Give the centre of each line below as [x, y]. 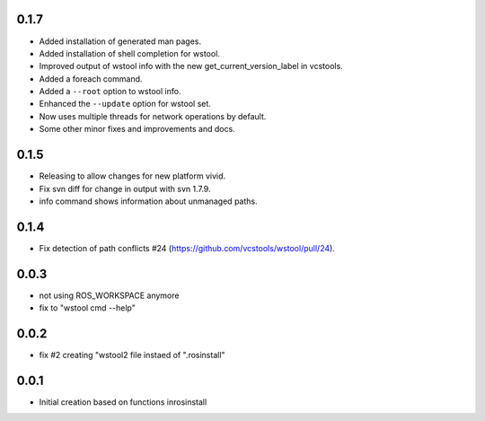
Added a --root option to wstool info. [110, 92]
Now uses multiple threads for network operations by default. [153, 116]
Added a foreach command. [91, 79]
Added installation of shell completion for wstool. [129, 53]
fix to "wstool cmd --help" [88, 308]
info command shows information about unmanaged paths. [148, 201]
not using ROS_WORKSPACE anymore [109, 295]
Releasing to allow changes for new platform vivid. [132, 176]
